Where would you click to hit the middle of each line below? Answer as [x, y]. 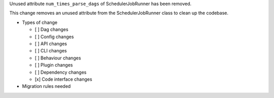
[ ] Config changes [54, 37]
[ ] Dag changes [52, 29]
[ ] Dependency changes [61, 72]
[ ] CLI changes [51, 51]
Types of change [40, 22]
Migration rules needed [46, 86]
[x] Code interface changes [63, 79]
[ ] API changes [51, 44]
